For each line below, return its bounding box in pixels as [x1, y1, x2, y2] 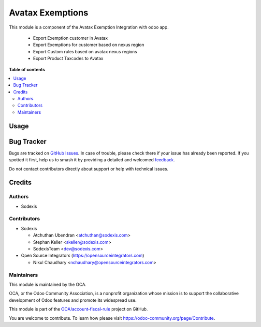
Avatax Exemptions [9, 7, 88, 18]
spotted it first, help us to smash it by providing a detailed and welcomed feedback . [9, 157, 175, 163]
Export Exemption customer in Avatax [33, 35, 108, 41]
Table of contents [9, 66, 45, 72]
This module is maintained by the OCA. [9, 281, 87, 287]
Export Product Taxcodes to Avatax [33, 56, 103, 62]
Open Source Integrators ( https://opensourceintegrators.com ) [21, 252, 145, 259]
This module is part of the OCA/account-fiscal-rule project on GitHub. [9, 306, 148, 312]
